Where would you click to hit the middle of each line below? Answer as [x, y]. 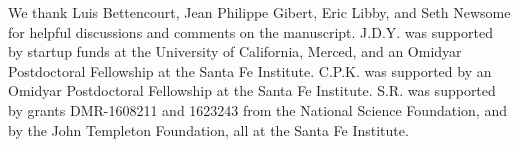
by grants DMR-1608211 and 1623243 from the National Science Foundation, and [257, 109]
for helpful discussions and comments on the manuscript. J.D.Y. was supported [250, 31]
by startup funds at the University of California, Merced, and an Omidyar [235, 51]
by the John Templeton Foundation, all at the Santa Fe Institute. [208, 129]
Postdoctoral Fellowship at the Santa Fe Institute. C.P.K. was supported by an [250, 70]
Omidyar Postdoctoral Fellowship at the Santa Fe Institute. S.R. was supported [252, 90]
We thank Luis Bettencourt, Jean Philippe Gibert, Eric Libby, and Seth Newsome [259, 12]
